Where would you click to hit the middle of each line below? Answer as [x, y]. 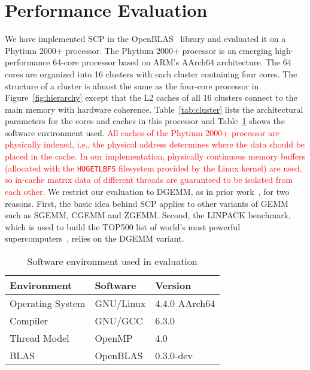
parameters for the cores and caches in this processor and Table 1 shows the [145, 121]
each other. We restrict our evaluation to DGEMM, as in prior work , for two [147, 191]
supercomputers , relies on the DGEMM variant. [95, 238]
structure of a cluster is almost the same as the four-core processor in [132, 85]
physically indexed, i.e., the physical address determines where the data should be [155, 144]
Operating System [48, 303]
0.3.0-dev [174, 355]
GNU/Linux [120, 303]
